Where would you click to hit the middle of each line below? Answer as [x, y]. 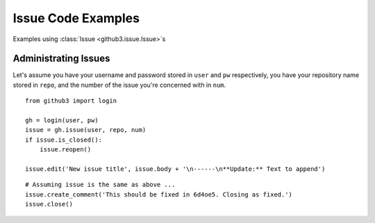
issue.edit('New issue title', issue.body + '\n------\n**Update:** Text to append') [175, 169]
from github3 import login [71, 101]
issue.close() [49, 204]
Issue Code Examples [76, 18]
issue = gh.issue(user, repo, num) [86, 130]
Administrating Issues [61, 59]
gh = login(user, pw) [62, 121]
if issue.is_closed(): [64, 140]
